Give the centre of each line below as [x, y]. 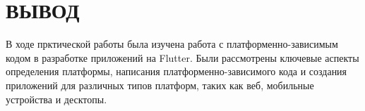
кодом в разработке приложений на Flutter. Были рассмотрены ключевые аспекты [182, 57]
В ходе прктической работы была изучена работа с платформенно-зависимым [172, 44]
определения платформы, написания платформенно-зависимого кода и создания [176, 71]
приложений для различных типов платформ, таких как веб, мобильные [160, 85]
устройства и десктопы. [56, 99]
